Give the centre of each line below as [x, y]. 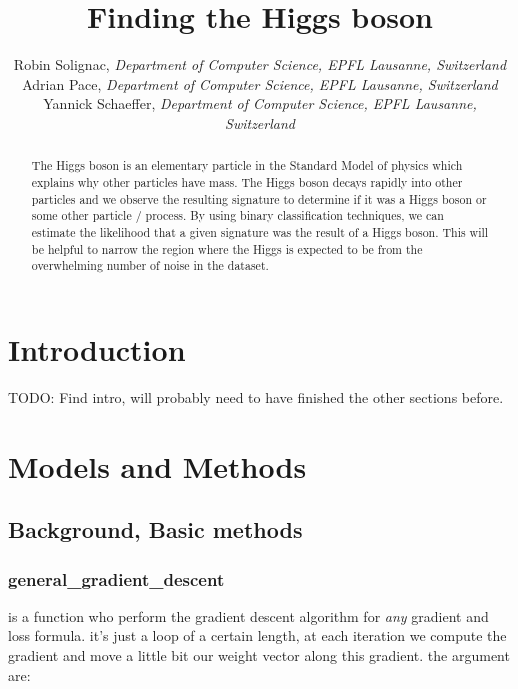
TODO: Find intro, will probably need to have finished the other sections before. [256, 396]
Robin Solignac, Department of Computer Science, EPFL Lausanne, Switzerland [260, 64]
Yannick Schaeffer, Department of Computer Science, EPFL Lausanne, [260, 103]
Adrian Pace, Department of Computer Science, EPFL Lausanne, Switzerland [260, 83]
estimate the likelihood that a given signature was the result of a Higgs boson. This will [260, 231]
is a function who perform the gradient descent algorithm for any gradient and [248, 615]
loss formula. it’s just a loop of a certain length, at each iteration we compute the [257, 635]
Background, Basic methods [155, 529]
